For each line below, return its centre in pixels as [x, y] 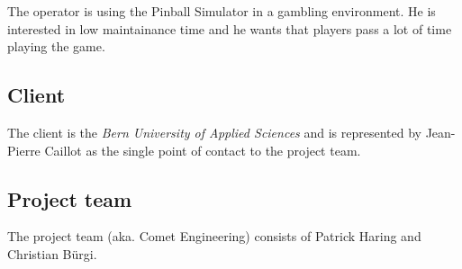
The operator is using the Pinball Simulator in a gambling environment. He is [222, 11]
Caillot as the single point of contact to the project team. [203, 150]
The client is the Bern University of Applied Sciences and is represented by [214, 132]
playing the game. [56, 46]
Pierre [24, 150]
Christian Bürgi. [52, 253]
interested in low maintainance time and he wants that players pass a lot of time [230, 28]
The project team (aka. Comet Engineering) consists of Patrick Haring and [214, 236]
